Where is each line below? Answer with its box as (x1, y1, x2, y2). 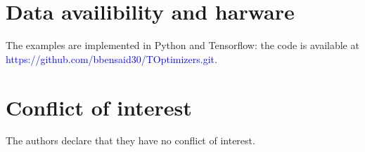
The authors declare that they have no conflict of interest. (6, 133, 255, 148)
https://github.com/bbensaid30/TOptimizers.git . (6, 51, 217, 66)
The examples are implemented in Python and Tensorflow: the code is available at (6, 38, 359, 53)
